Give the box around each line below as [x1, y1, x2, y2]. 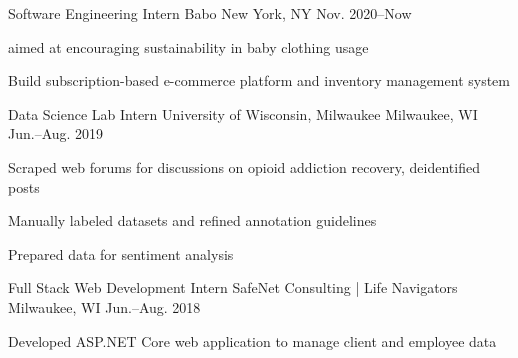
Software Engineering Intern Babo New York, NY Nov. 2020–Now [8, 3, 412, 23]
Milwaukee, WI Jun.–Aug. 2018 [8, 296, 201, 317]
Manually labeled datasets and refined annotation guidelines [8, 210, 377, 231]
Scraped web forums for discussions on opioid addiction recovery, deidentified [8, 156, 480, 177]
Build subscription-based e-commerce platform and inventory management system [8, 70, 510, 91]
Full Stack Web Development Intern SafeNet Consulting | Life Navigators [8, 277, 458, 298]
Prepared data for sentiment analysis [8, 243, 234, 264]
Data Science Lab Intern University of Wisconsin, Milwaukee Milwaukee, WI [8, 103, 478, 124]
